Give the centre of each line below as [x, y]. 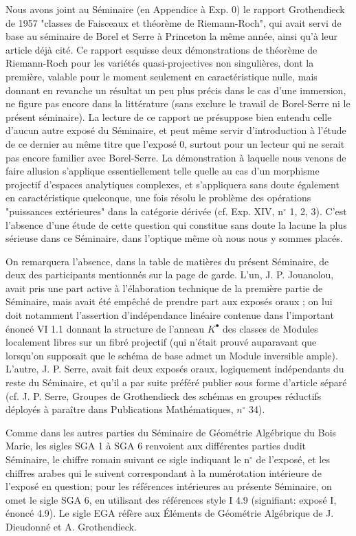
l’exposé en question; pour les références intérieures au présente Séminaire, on [169, 486]
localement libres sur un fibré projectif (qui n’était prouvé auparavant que [161, 342]
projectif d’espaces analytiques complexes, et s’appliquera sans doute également [173, 184]
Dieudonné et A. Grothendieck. [71, 526]
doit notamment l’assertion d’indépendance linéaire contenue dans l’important [170, 315]
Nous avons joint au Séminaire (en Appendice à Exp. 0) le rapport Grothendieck [175, 9]
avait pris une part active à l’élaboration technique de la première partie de [164, 288]
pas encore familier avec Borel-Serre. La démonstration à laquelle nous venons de [176, 157]
